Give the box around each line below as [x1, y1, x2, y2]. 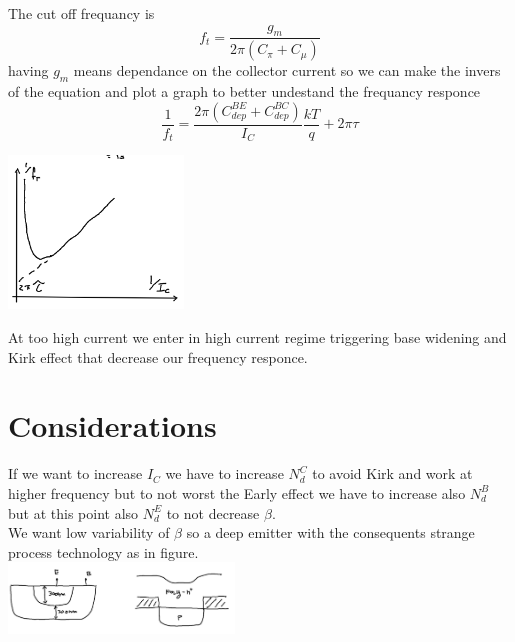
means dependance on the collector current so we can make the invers [73, 60, 501, 81]
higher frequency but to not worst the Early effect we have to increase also [8, 482, 466, 503]
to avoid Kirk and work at [312, 463, 473, 484]
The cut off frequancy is [8, 3, 155, 23]
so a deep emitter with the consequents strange [186, 522, 475, 543]
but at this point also [8, 502, 139, 523]
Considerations [8, 405, 217, 446]
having [8, 60, 49, 81]
